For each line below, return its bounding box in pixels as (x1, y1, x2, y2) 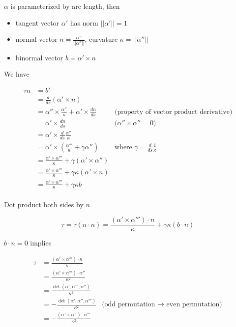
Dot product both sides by (4, 199, 84, 210)
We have (4, 69, 29, 79)
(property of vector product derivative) (114, 108, 233, 115)
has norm (70, 17, 98, 27)
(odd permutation (102, 301, 155, 308)
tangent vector (15, 17, 59, 27)
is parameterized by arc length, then (10, 1, 120, 11)
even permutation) (166, 301, 222, 308)
